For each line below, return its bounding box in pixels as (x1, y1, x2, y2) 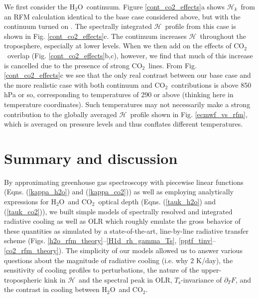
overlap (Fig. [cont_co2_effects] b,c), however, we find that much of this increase (7, 50, 253, 60)
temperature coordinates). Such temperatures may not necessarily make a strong (4, 99, 251, 109)
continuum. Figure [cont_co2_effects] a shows (86, 1, 225, 11)
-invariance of (181, 274, 222, 285)
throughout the (200, 30, 247, 41)
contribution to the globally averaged (4, 109, 117, 119)
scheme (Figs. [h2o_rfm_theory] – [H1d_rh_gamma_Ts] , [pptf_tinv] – (4, 235, 216, 246)
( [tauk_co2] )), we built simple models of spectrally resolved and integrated (4, 206, 233, 216)
